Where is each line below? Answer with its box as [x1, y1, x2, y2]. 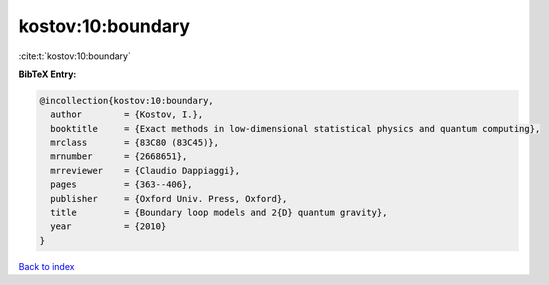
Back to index [18, 260, 75, 272]
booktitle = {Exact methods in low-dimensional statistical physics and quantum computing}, [50, 123, 541, 134]
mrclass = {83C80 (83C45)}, [50, 137, 220, 149]
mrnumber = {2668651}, [50, 151, 188, 162]
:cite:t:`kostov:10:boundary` [18, 50, 132, 62]
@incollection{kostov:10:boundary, [39, 95, 214, 106]
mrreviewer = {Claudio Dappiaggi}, [50, 165, 240, 176]
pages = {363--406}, [50, 179, 194, 190]
